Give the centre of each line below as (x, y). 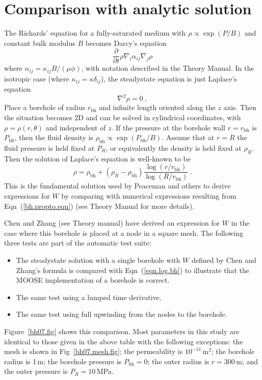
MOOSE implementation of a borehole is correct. (93, 280)
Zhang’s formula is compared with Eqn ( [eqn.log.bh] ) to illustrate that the (133, 270)
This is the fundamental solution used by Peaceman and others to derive (117, 186)
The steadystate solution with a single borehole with (98, 260)
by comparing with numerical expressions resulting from (149, 196)
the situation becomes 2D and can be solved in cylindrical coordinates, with (123, 117)
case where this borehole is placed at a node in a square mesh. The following (124, 233)
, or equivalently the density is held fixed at (174, 147)
